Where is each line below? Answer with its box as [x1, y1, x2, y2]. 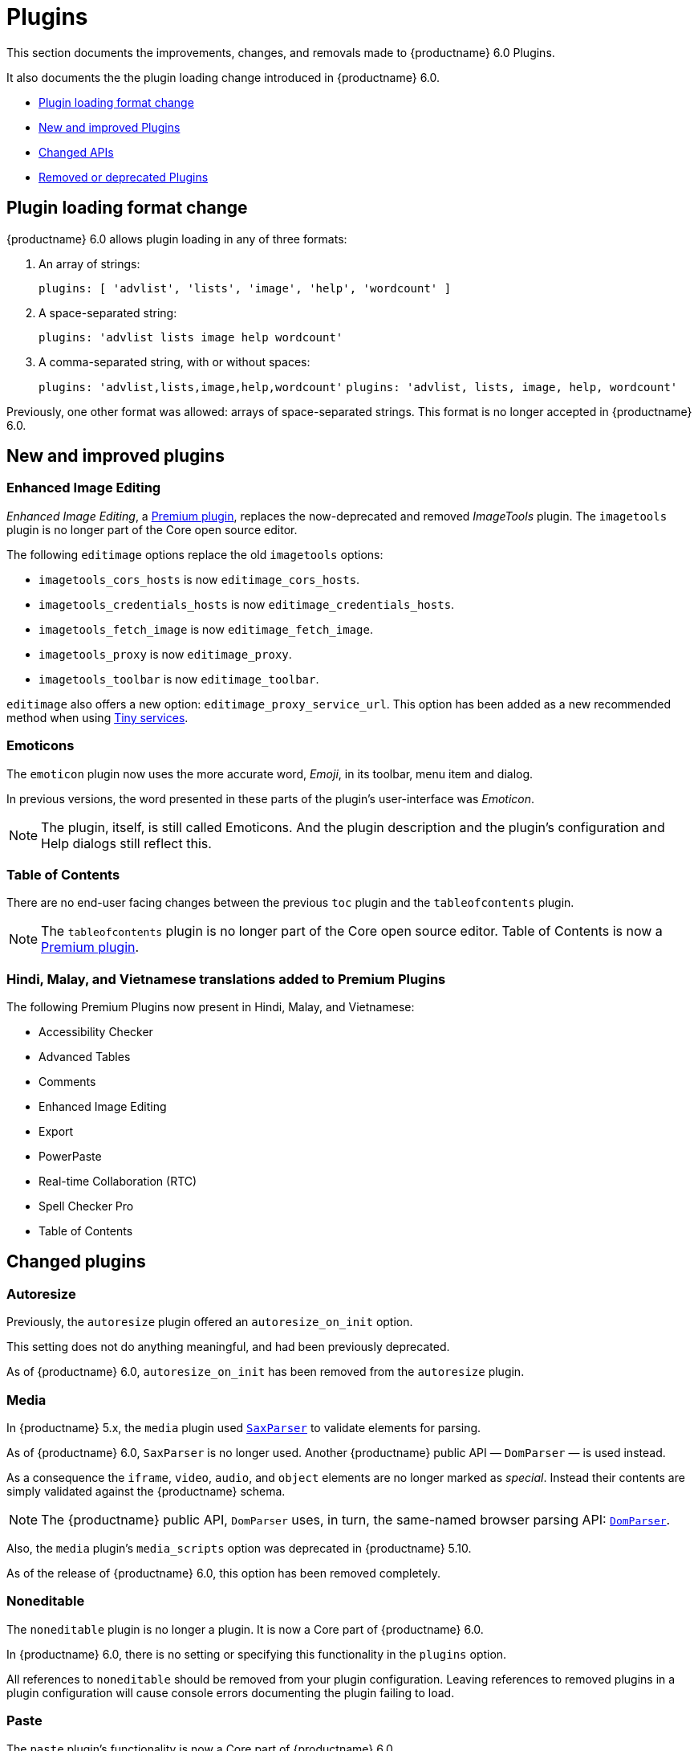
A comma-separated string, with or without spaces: [39, 354, 310, 369]
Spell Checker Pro [39, 1199, 134, 1214]
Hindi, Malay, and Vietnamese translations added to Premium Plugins [6, 970, 446, 987]
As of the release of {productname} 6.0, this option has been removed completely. [6, 1566, 440, 1581]
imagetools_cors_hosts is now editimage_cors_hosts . [39, 572, 360, 586]
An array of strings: [39, 256, 140, 271]
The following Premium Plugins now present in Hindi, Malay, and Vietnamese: [6, 1000, 415, 1014]
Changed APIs [39, 145, 114, 159]
